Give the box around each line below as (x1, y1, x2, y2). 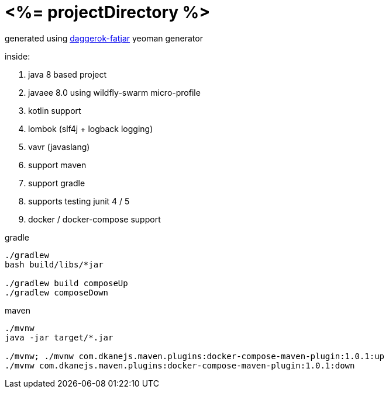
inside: (5, 51, 30, 61)
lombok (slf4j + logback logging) (28, 123, 153, 134)
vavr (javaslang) (28, 141, 90, 152)
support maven (28, 159, 87, 170)
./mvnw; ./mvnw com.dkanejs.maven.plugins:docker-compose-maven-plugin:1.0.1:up (5, 351, 385, 361)
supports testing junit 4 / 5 (28, 196, 130, 206)
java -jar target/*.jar (5, 332, 113, 342)
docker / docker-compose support (28, 214, 161, 224)
